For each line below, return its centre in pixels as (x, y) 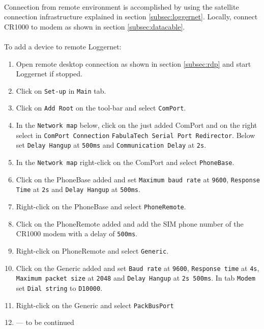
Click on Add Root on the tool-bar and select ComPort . (101, 108)
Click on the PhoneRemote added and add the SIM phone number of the (130, 223)
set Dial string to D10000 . (59, 287)
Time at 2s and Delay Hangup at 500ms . (78, 189)
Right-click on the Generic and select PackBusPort (95, 305)
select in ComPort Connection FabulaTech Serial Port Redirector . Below (136, 135)
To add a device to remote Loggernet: (63, 46)
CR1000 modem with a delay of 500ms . (77, 234)
